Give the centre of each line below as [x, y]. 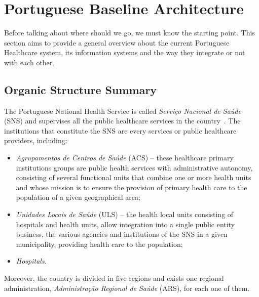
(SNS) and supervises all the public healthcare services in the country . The [122, 121]
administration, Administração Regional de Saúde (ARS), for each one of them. [127, 288]
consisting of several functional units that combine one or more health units [134, 177]
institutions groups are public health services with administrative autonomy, [134, 167]
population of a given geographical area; [78, 197]
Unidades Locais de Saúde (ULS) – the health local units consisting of [125, 214]
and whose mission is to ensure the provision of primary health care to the [132, 187]
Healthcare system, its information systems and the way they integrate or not [125, 52]
